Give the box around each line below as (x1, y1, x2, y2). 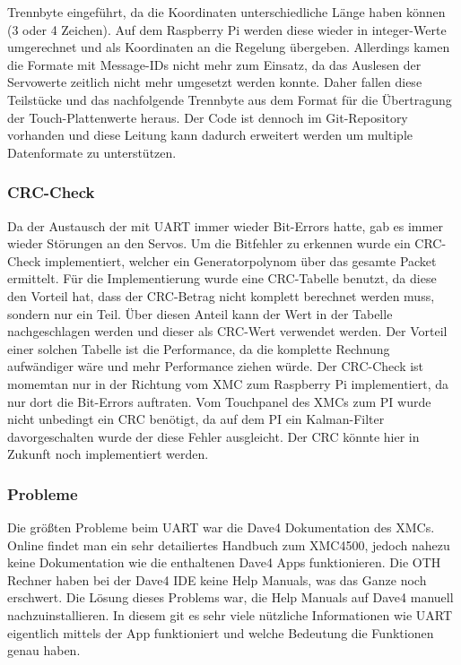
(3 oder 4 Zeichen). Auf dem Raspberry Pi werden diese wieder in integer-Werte (7, 20, 447, 39)
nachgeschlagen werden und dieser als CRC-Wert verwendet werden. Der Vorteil (7, 322, 448, 341)
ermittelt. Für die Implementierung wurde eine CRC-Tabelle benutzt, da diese (7, 269, 437, 288)
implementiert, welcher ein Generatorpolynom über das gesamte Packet (44, 251, 437, 270)
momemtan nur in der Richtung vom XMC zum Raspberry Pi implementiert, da (7, 374, 449, 393)
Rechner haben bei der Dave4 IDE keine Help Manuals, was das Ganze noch (7, 570, 427, 589)
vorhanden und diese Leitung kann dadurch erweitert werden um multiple (7, 125, 413, 144)
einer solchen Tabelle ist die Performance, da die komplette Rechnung (7, 339, 390, 358)
